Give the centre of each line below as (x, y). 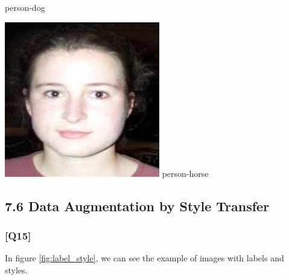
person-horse (185, 173)
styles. (16, 269)
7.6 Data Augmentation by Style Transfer (137, 205)
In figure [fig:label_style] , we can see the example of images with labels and (144, 258)
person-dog (25, 7)
